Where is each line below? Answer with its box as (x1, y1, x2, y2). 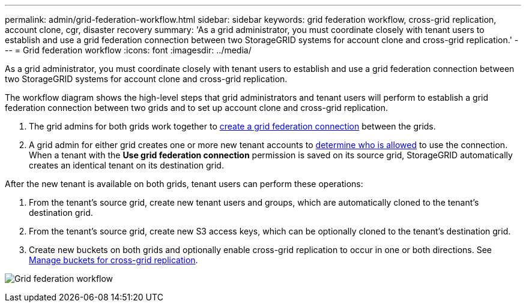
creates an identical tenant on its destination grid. (29, 160, 224, 170)
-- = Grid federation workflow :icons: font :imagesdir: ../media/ (5, 45, 252, 55)
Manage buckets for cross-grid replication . (29, 255, 198, 265)
